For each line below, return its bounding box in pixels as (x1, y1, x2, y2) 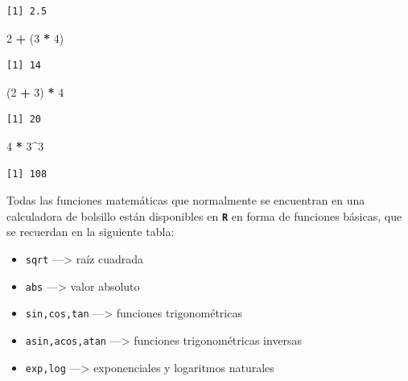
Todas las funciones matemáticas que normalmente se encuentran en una (6, 192, 365, 209)
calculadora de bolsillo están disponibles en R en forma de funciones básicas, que (6, 207, 402, 224)
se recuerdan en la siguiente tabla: (6, 223, 175, 240)
